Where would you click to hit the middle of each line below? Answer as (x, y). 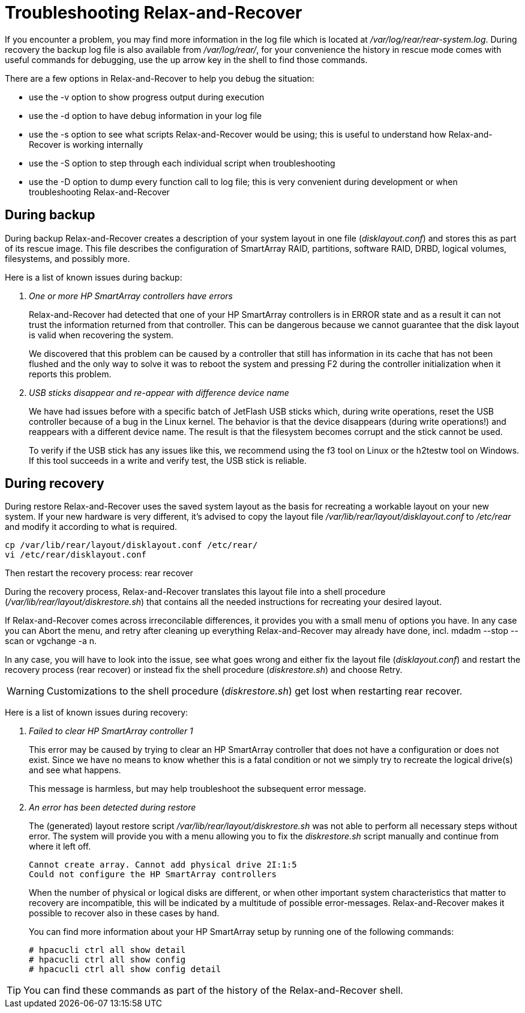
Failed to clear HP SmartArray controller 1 (111, 731)
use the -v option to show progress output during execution (147, 97)
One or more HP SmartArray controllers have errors (131, 296)
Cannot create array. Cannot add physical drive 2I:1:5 (163, 865)
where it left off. (60, 847)
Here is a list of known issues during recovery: (97, 713)
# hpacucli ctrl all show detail (107, 950)
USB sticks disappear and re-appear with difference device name (159, 392)
